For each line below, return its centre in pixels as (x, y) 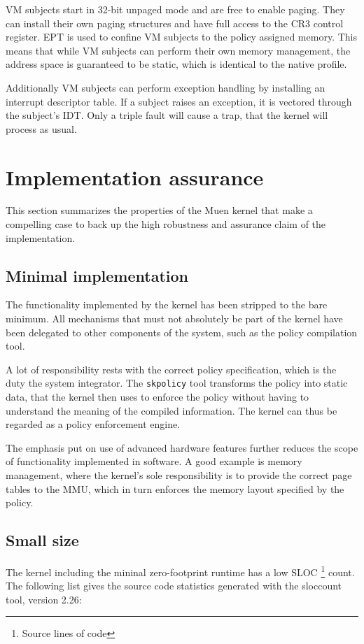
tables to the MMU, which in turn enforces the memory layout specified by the (175, 488)
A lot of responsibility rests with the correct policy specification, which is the (171, 369)
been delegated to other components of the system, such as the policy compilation (182, 332)
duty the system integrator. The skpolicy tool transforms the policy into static (177, 383)
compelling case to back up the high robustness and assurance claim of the (166, 224)
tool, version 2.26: (44, 599)
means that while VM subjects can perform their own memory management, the (178, 50)
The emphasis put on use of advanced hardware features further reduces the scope (182, 447)
